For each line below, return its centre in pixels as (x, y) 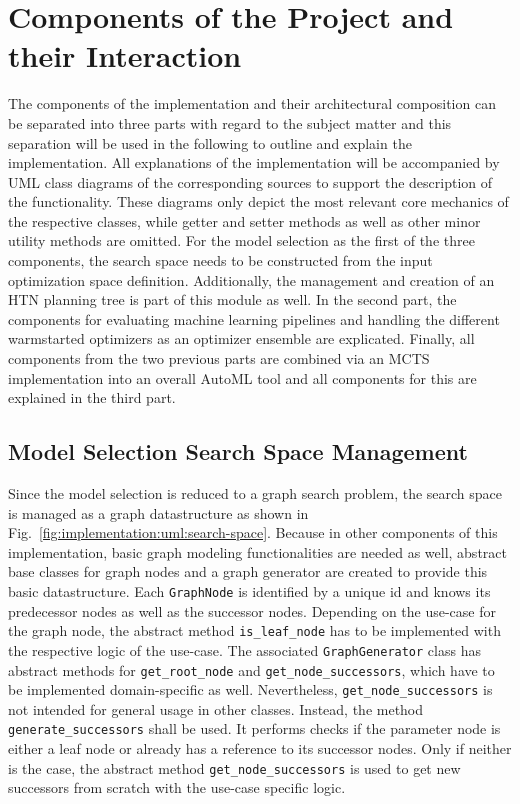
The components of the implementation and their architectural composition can (252, 103)
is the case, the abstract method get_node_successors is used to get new (234, 767)
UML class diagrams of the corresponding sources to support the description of (250, 181)
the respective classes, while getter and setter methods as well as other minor (244, 220)
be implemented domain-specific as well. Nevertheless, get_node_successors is (250, 689)
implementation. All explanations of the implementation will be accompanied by (254, 162)
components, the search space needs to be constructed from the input (220, 260)
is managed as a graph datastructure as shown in (158, 512)
